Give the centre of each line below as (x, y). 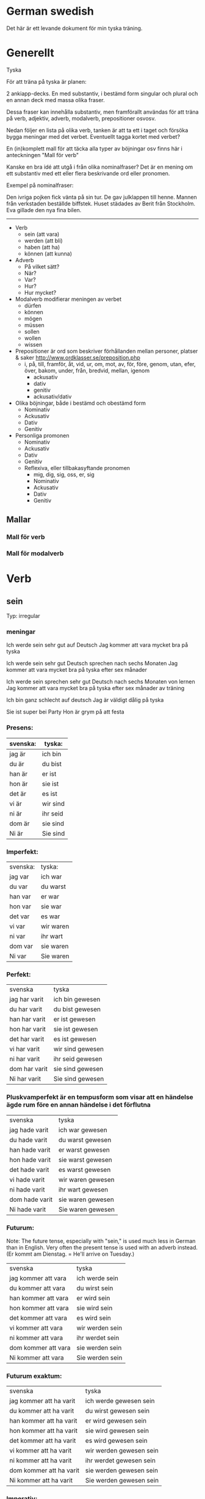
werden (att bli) (43, 240)
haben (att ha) (42, 247)
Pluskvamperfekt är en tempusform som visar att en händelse (100, 1097)
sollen (32, 331)
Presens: (20, 727)
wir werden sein (99, 1328)
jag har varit (27, 1000)
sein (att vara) (42, 234)
